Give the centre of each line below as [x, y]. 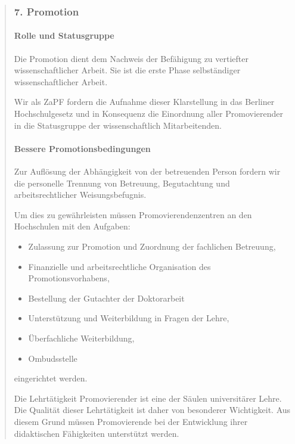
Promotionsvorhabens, [69, 278]
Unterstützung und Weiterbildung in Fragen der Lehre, [129, 318]
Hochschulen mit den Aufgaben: [72, 226]
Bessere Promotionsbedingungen [82, 148]
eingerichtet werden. [51, 378]
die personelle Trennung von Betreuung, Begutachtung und [122, 183]
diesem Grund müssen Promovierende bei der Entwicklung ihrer [131, 421]
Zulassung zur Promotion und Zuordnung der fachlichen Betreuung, [152, 246]
